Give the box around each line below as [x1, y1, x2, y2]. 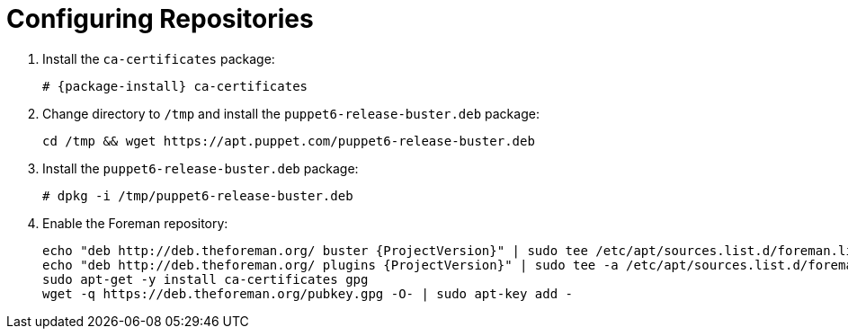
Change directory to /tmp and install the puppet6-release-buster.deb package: [42, 105, 540, 121]
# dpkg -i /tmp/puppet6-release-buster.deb [42, 188, 353, 203]
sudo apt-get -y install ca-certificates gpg [42, 271, 369, 287]
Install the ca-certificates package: [42, 50, 275, 66]
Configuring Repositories [6, 4, 314, 34]
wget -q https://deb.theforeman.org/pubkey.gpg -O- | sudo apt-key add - [42, 286, 574, 301]
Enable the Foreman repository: [42, 215, 228, 231]
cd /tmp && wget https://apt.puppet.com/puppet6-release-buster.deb [42, 133, 535, 148]
